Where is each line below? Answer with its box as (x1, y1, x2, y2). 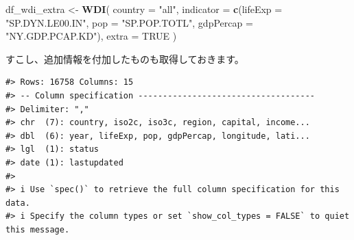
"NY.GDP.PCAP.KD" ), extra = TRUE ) (5, 29, 177, 43)
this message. (5, 224, 70, 235)
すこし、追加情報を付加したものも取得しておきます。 (5, 51, 244, 66)
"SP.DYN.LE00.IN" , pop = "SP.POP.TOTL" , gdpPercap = (5, 15, 253, 29)
